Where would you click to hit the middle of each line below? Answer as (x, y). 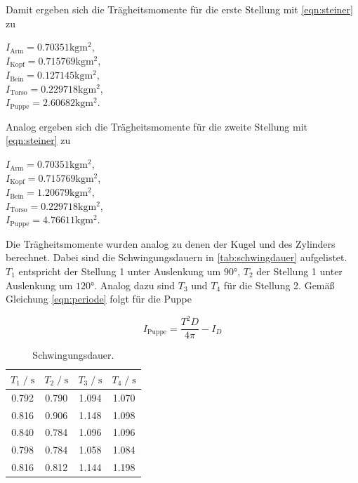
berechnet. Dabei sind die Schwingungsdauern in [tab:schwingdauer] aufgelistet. (177, 257)
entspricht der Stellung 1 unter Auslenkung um (120, 271)
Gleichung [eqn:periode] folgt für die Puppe (99, 299)
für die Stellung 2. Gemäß (279, 285)
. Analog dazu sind (135, 285)
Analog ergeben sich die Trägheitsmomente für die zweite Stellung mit (157, 126)
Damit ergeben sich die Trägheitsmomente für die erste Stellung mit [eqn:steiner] (179, 9)
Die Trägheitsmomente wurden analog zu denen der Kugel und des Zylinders (171, 243)
